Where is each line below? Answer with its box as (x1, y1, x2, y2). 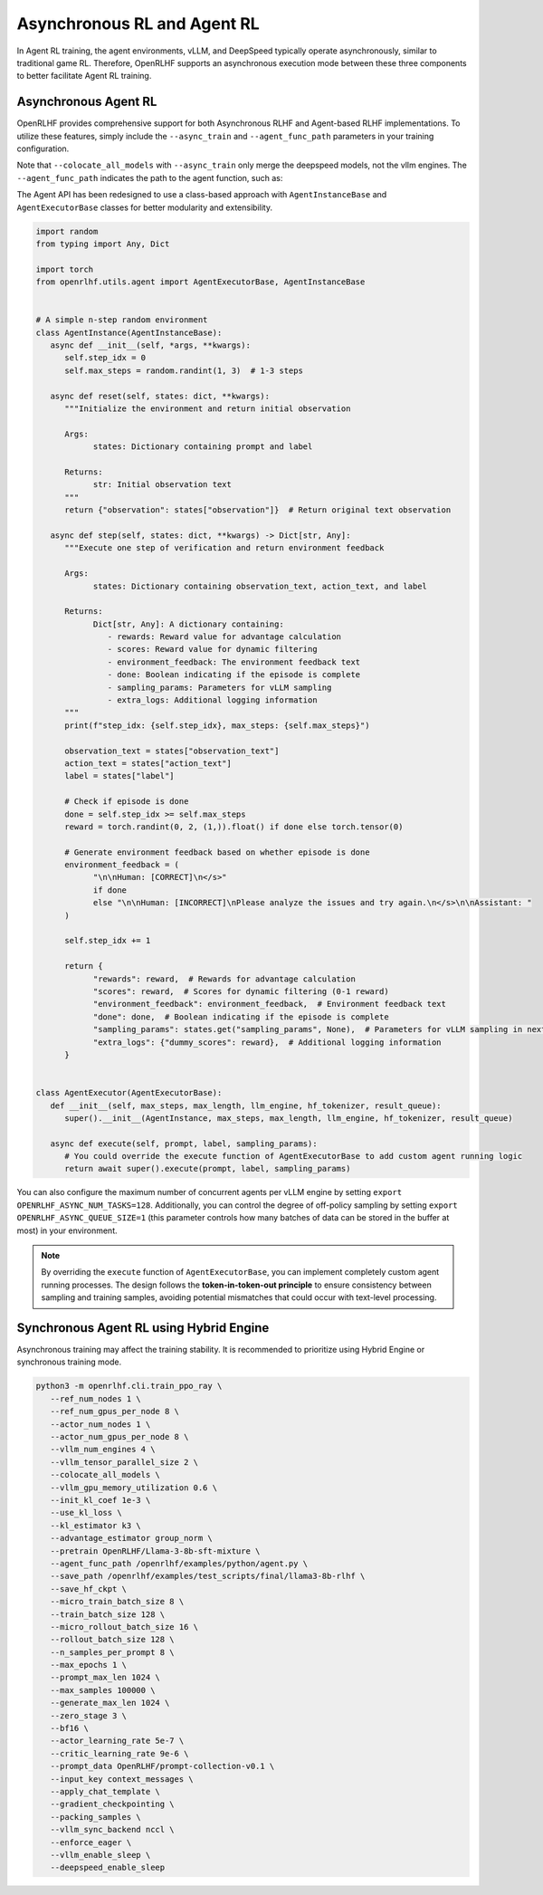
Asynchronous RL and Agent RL (16, 14, 260, 33)
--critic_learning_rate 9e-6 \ (50, 1748, 189, 1758)
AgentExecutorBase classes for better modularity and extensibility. (16, 202, 273, 213)
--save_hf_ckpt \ (50, 1584, 127, 1594)
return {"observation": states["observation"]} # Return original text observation (64, 505, 452, 515)
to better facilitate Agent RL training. (16, 71, 152, 81)
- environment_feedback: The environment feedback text (107, 656, 361, 667)
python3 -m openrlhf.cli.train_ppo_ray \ (35, 1381, 223, 1392)
